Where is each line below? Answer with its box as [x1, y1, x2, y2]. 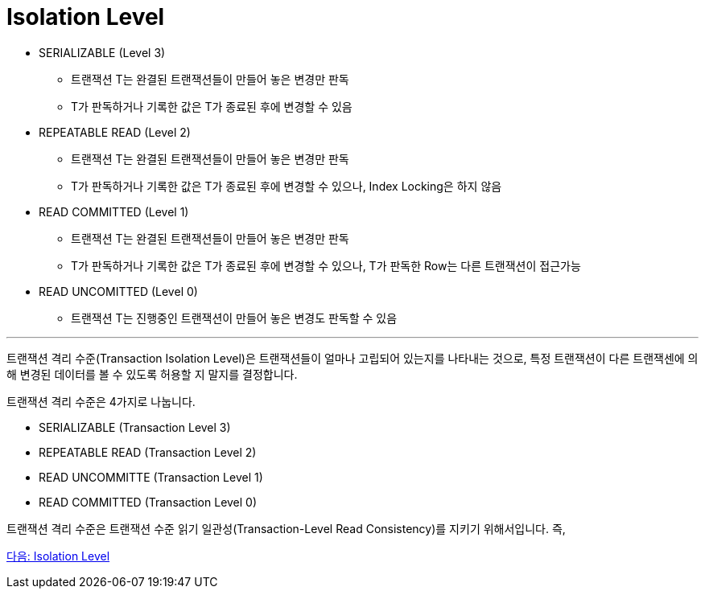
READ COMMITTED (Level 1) [39, 204, 189, 219]
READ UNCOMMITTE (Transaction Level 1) [39, 470, 263, 484]
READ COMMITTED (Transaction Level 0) [39, 494, 258, 509]
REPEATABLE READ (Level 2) [39, 125, 191, 139]
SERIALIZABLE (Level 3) [39, 45, 166, 59]
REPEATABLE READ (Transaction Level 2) [39, 445, 257, 459]
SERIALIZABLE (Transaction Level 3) [39, 420, 231, 434]
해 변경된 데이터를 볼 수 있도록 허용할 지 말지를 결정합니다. [6, 367, 298, 381]
